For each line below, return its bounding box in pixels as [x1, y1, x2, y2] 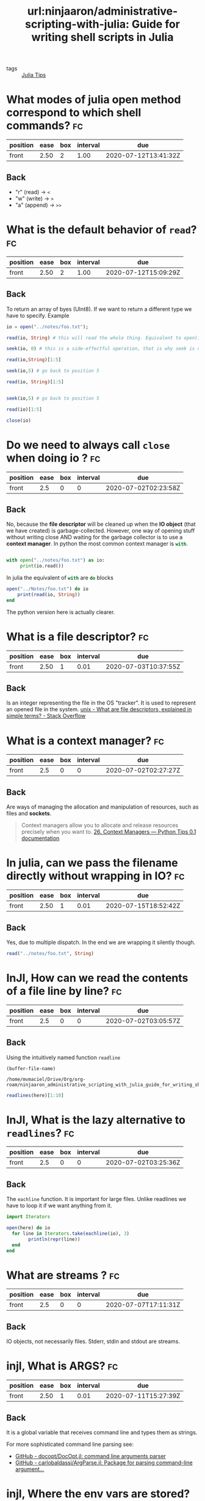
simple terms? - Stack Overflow [6, 712, 86, 720]
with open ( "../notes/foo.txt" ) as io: [6, 557, 105, 564]
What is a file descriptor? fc [6, 629, 149, 643]
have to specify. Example [6, 312, 70, 319]
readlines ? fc [6, 1126, 74, 1140]
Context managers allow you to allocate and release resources [21, 822, 179, 829]
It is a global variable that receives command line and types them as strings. [6, 1428, 198, 1436]
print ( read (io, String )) [17, 591, 81, 597]
